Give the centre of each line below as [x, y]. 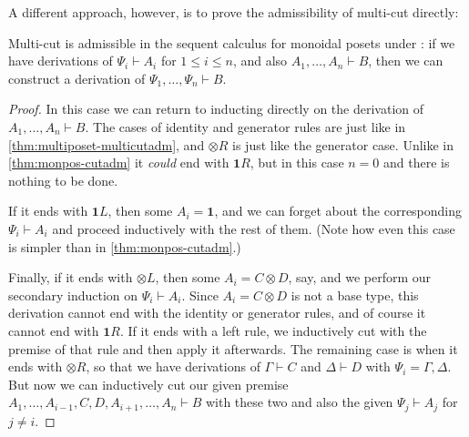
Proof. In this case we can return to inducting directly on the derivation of [216, 109]
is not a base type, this [355, 295]
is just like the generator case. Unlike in [343, 144]
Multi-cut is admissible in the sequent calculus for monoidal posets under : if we [232, 42]
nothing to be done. [63, 180]
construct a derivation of [77, 78]
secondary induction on [73, 295]
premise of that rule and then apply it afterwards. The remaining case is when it [233, 348]
